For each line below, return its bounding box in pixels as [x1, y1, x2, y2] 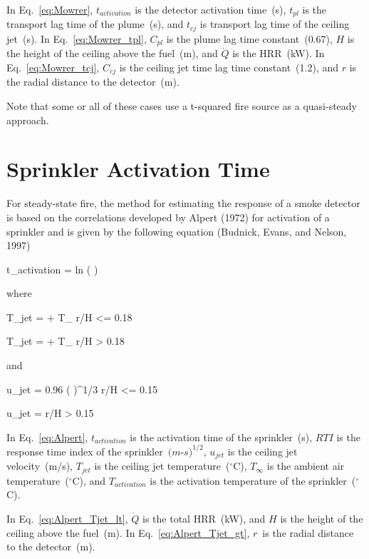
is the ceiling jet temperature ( [94, 458, 230, 473]
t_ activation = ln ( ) [6, 261, 98, 276]
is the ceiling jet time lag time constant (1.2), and [119, 59, 338, 74]
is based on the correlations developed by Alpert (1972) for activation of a [6, 209, 330, 224]
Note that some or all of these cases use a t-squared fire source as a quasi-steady [6, 99, 357, 113]
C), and [72, 473, 106, 488]
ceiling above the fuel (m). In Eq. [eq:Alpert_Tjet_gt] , [6, 525, 250, 540]
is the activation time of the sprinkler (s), [130, 429, 313, 444]
